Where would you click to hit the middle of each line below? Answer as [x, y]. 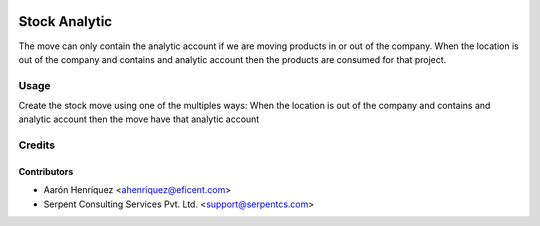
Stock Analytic [65, 21]
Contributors [46, 171]
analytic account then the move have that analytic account [139, 119]
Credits [36, 145]
